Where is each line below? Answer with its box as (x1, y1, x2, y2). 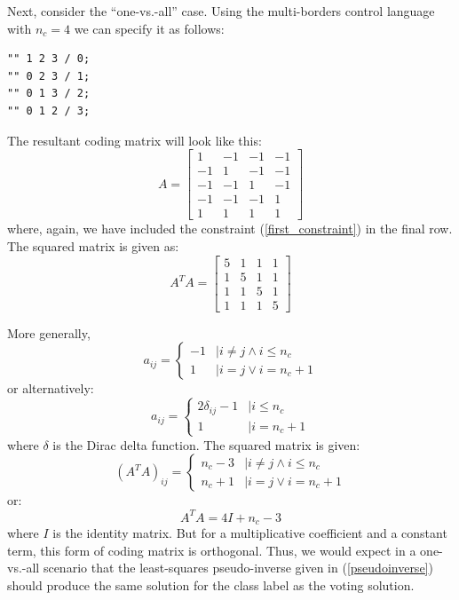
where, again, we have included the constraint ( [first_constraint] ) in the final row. (7, 219, 453, 238)
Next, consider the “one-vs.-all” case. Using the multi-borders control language (7, 2, 435, 20)
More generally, (7, 323, 91, 342)
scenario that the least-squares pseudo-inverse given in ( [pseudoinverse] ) (43, 558, 433, 577)
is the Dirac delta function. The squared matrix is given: (52, 435, 360, 454)
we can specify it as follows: (74, 19, 225, 37)
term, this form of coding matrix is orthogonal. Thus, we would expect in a (7, 541, 416, 559)
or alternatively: (7, 379, 94, 398)
